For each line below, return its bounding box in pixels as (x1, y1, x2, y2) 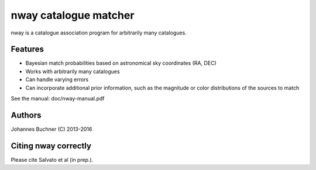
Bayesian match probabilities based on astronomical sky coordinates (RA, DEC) (25, 60, 217, 67)
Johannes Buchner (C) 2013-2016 (11, 126, 92, 133)
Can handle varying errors (25, 76, 89, 83)
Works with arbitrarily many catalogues (25, 68, 120, 75)
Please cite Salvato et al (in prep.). (11, 156, 94, 163)
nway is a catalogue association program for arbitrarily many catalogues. (11, 29, 187, 36)
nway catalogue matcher (11, 9, 135, 22)
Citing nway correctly (11, 141, 92, 151)
